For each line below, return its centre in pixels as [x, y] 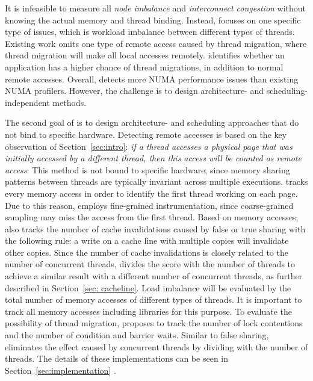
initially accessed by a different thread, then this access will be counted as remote [153, 158]
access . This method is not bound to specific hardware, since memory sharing [147, 169]
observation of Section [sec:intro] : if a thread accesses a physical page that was [149, 146]
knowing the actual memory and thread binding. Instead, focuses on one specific [153, 20]
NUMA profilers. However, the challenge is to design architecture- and [135, 91]
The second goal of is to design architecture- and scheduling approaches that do [152, 122]
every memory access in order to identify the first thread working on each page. [151, 193]
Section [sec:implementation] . [60, 370]
